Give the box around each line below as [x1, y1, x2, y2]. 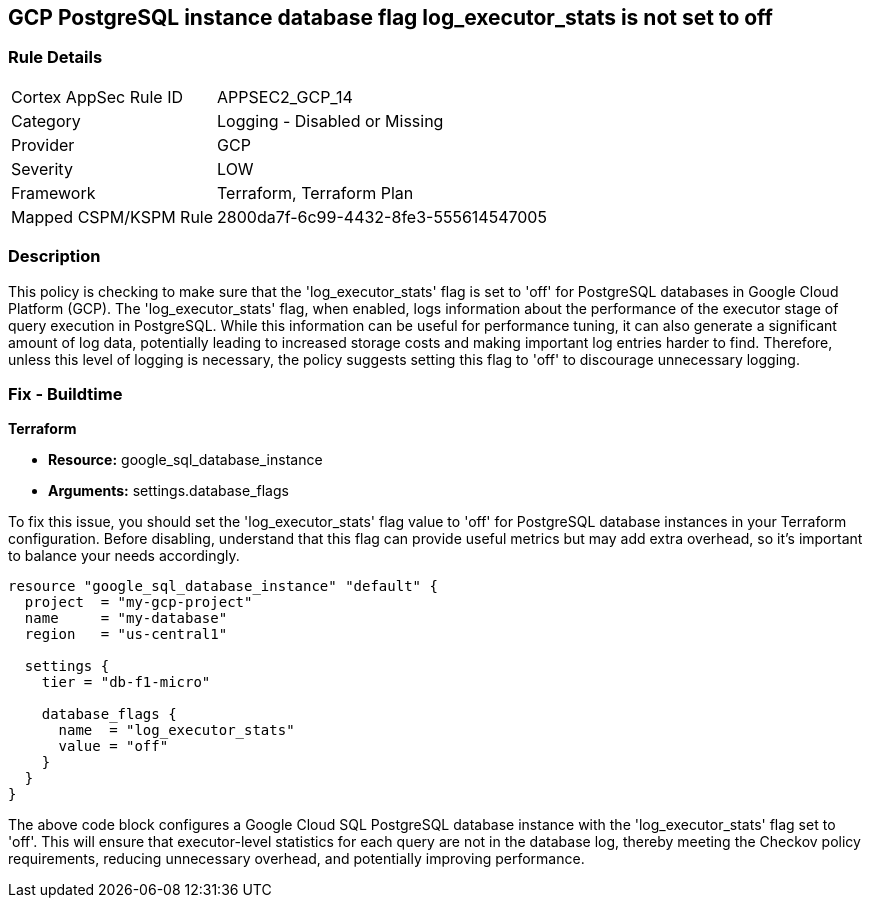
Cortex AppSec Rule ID [11, 86, 184, 107]
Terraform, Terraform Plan [217, 182, 414, 203]
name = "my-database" [24, 610, 228, 627]
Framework [11, 182, 96, 203]
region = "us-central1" [24, 626, 228, 643]
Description [8, 246, 101, 267]
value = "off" [58, 738, 169, 755]
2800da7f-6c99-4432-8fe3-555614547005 [217, 206, 547, 227]
